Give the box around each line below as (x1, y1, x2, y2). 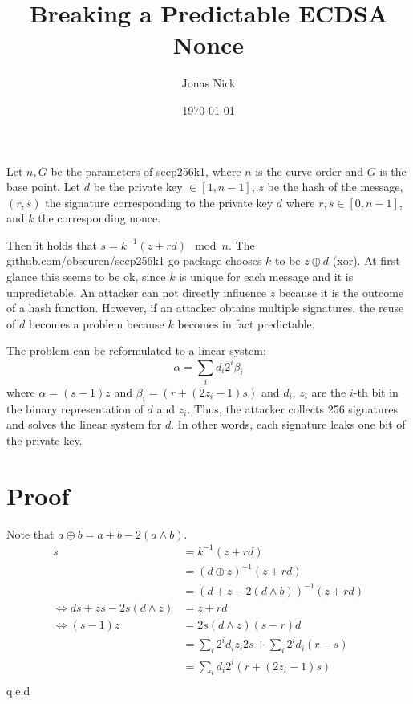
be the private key (93, 178, 183, 195)
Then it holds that (6, 236, 97, 253)
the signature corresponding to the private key (45, 193, 273, 210)
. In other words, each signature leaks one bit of (171, 416, 406, 433)
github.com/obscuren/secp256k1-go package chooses (6, 252, 262, 269)
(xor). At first (332, 252, 400, 269)
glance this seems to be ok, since (6, 268, 166, 285)
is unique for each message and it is (179, 268, 354, 285)
